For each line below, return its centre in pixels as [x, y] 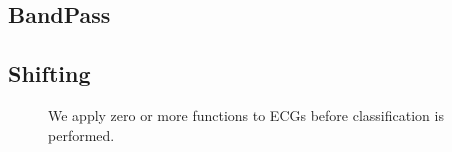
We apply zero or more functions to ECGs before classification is [246, 114]
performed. [81, 134]
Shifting [49, 73]
